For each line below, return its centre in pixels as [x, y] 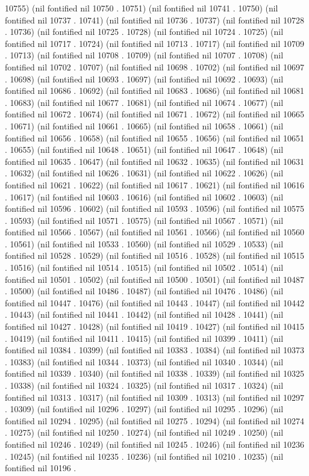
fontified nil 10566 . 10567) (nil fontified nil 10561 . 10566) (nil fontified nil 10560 [155, 232]
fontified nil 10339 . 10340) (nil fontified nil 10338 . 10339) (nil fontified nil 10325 [155, 373]
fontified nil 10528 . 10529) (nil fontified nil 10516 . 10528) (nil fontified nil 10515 [155, 255]
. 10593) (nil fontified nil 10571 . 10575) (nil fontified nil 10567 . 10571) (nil [144, 220]
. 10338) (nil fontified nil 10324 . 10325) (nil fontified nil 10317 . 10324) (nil [144, 385]
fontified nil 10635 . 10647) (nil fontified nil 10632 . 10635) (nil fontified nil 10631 [155, 161]
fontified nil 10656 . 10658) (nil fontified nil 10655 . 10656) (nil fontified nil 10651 [155, 138]
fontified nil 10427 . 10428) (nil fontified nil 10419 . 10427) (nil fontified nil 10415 [155, 326]
